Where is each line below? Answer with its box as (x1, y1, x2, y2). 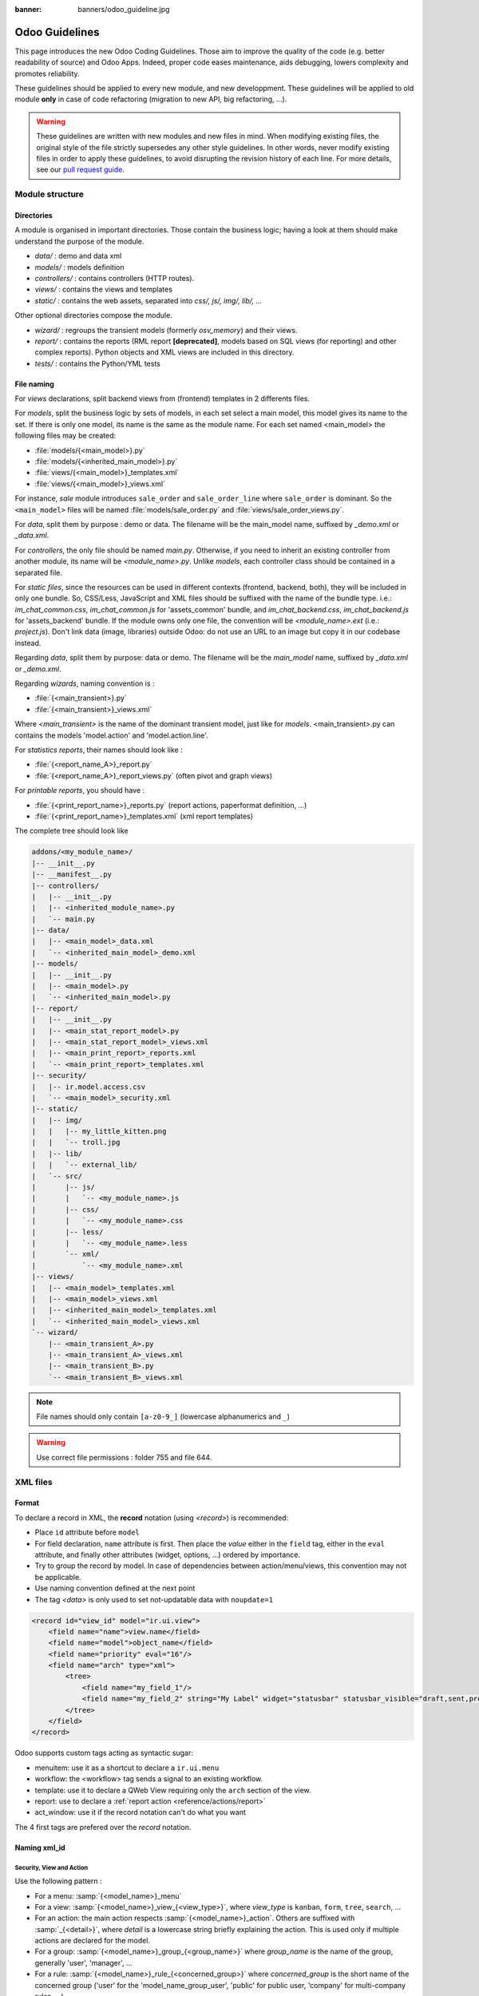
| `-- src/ (31, 1171, 83, 1181)
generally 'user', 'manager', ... (34, 1958, 133, 1967)
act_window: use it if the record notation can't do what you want (34, 1808, 247, 1817)
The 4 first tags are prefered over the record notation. (14, 1822, 192, 1832)
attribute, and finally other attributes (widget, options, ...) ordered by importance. (34, 1550, 301, 1559)
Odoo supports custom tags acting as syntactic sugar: (14, 1748, 193, 1758)
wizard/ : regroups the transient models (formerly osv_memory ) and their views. (34, 325, 298, 335)
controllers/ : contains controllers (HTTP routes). (34, 273, 195, 283)
